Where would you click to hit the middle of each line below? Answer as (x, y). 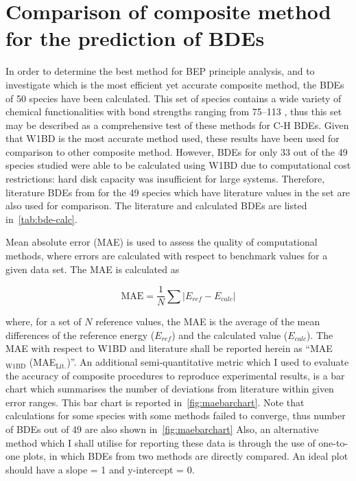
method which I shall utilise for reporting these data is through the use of (161, 442)
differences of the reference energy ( (80, 335)
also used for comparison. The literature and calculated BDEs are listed (156, 206)
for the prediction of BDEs (135, 38)
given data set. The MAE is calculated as (93, 269)
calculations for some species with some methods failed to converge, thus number (176, 415)
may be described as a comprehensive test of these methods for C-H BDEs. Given (177, 125)
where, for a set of (44, 321)
